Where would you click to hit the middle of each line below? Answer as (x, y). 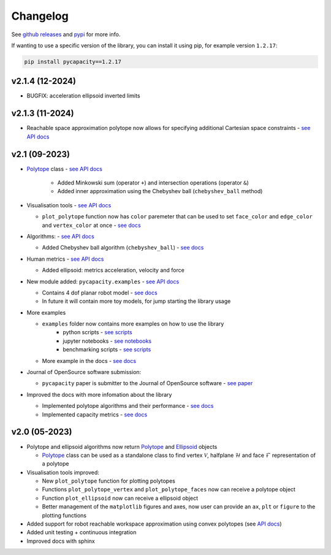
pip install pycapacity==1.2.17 (73, 62)
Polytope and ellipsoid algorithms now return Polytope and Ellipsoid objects (122, 446)
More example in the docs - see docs (89, 361)
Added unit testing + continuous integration (82, 532)
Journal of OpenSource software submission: (84, 372)
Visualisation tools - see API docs (69, 205)
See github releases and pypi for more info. (66, 34)
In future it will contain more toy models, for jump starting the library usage (136, 301)
